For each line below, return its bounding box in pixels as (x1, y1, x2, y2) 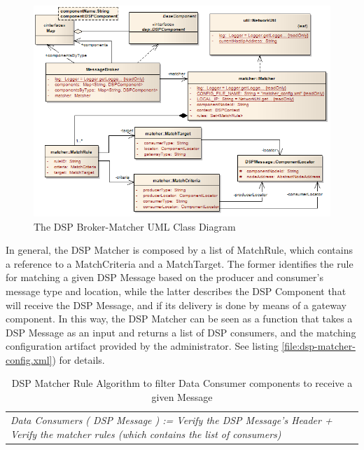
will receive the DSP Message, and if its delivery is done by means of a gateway (6, 297, 346, 312)
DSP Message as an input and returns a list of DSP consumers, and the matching (6, 325, 356, 339)
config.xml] (6, 352, 52, 367)
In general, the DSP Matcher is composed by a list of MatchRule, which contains (6, 243, 353, 257)
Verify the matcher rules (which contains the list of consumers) (10, 426, 281, 441)
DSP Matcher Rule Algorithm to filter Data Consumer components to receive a (11, 376, 353, 390)
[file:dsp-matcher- (281, 339, 356, 353)
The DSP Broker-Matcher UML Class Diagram (34, 219, 236, 233)
